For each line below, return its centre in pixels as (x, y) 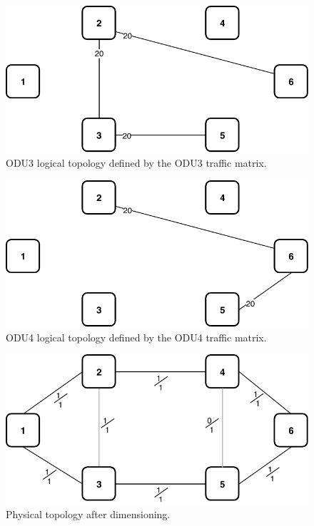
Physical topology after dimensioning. (88, 514)
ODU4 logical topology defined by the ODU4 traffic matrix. (136, 337)
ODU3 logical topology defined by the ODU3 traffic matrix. (136, 162)
